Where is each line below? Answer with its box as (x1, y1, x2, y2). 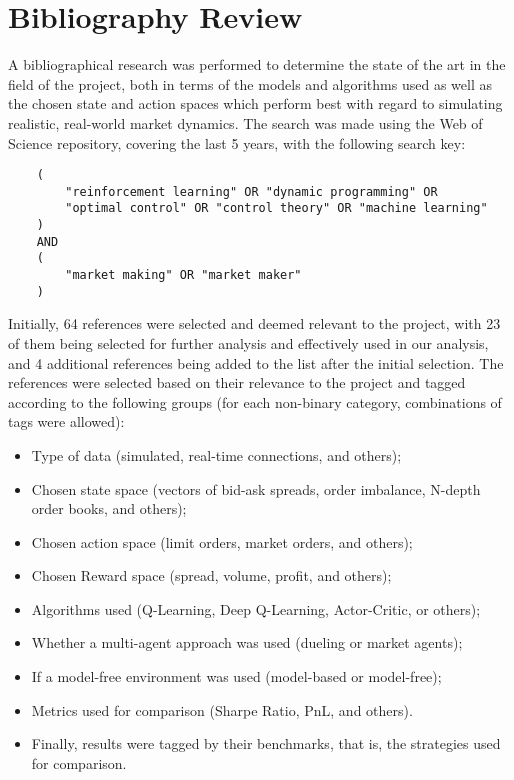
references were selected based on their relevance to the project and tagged (8, 372, 466, 393)
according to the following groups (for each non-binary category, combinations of (8, 391, 502, 412)
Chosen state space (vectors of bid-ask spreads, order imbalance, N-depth (31, 478, 481, 499)
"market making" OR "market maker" (65, 268, 302, 283)
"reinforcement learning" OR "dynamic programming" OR (65, 184, 438, 199)
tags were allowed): (8, 411, 125, 432)
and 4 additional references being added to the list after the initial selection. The (8, 352, 504, 373)
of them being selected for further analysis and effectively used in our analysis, (8, 332, 489, 353)
